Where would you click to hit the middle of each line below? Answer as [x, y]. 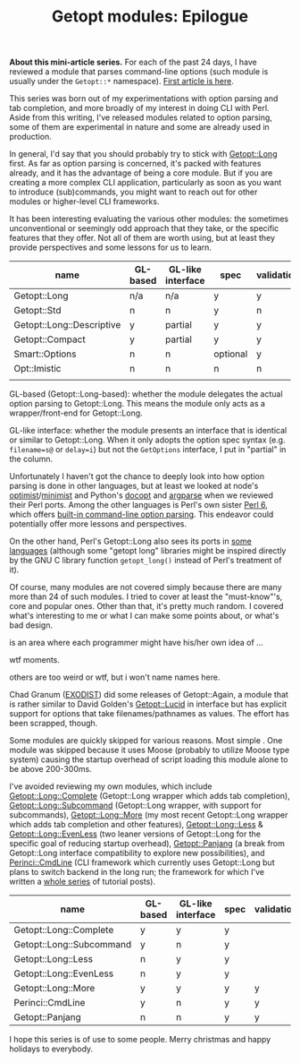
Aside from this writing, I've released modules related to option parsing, [141, 117]
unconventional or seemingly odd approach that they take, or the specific [144, 228]
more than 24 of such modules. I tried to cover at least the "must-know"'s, [146, 596]
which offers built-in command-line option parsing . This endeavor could [142, 514]
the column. [31, 459]
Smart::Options [45, 354]
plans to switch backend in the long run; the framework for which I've [137, 872]
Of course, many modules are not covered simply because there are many [146, 587]
